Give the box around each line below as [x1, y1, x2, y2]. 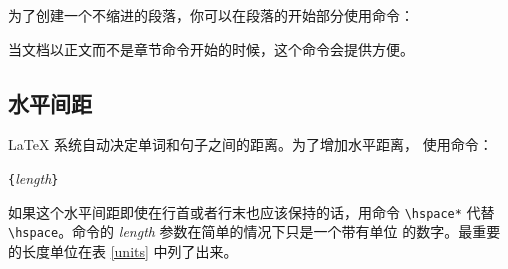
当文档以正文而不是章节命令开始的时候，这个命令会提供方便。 [8, 38, 414, 59]
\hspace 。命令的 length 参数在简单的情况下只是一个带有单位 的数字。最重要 [8, 221, 501, 242]
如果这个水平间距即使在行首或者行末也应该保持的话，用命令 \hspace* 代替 [8, 201, 495, 222]
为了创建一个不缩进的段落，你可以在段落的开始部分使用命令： [8, 5, 414, 25]
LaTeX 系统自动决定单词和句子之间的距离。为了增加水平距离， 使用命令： [8, 134, 493, 155]
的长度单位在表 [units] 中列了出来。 [8, 240, 238, 261]
